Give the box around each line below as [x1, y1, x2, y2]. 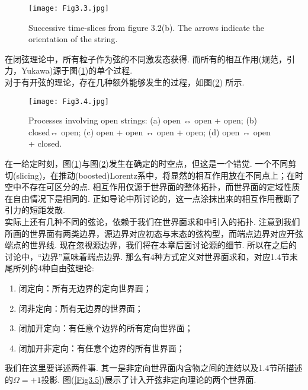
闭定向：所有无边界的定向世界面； [18, 282, 152, 294]
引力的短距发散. [5, 204, 65, 216]
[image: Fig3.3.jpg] [28, 4, 110, 12]
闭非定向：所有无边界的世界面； [18, 302, 143, 314]
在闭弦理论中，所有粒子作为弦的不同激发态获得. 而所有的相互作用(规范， [5, 52, 287, 65]
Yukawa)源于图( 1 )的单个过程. [21, 64, 133, 77]
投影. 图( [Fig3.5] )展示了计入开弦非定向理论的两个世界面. [41, 373, 256, 385]
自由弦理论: [50, 262, 94, 274]
